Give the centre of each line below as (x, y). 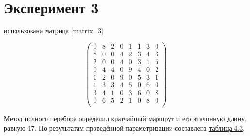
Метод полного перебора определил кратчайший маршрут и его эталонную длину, (125, 118)
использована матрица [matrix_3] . (55, 31)
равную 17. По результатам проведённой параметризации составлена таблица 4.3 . (125, 128)
